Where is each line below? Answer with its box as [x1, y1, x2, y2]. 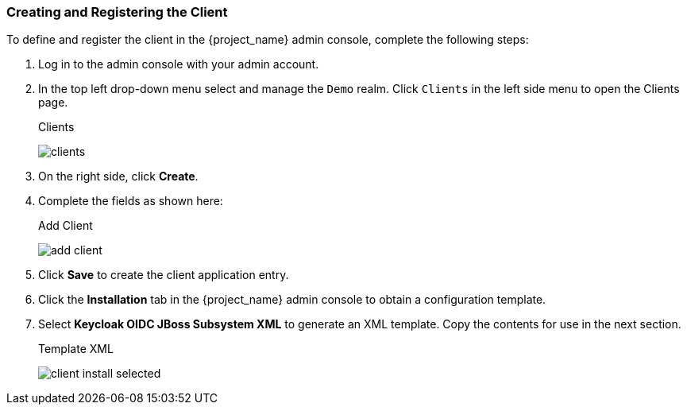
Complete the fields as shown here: [38, 194, 223, 208]
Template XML [38, 342, 114, 356]
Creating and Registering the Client [6, 4, 228, 20]
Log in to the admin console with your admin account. [38, 57, 319, 72]
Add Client [38, 219, 93, 233]
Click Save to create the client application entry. [38, 268, 289, 282]
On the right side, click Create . [38, 169, 199, 184]
